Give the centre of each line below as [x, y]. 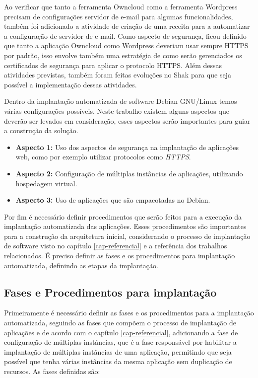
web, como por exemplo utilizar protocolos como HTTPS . [103, 157]
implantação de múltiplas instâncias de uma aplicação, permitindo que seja [118, 351]
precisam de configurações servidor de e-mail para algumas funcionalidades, [119, 16]
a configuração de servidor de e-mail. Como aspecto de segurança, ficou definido [125, 36]
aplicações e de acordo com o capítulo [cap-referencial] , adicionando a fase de [121, 332]
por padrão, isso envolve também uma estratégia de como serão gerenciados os [123, 55]
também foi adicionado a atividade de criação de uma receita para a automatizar [127, 26]
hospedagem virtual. [46, 183]
